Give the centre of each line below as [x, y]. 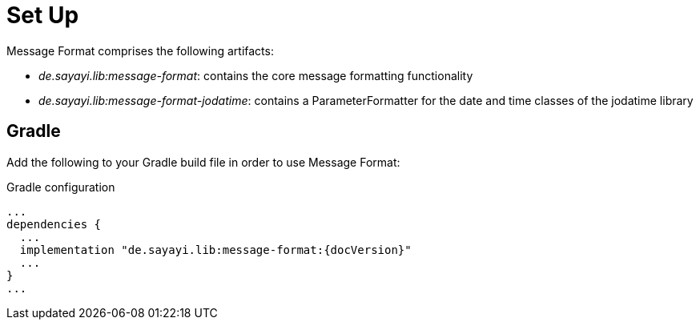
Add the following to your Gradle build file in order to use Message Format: [203, 162]
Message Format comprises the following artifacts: [140, 50]
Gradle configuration [61, 187]
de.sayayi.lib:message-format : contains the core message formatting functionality [256, 75]
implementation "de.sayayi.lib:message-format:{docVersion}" [215, 250]
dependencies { [54, 224]
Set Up [43, 15]
